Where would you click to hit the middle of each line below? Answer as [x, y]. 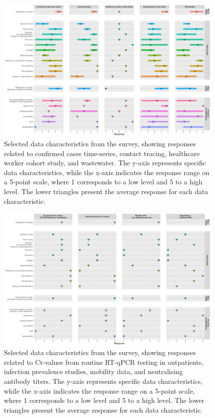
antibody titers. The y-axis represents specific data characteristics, [103, 381]
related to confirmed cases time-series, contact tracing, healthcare [102, 153]
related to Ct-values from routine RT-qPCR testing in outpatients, [104, 362]
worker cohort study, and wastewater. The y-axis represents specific [105, 163]
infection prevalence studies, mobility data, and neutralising [93, 371]
